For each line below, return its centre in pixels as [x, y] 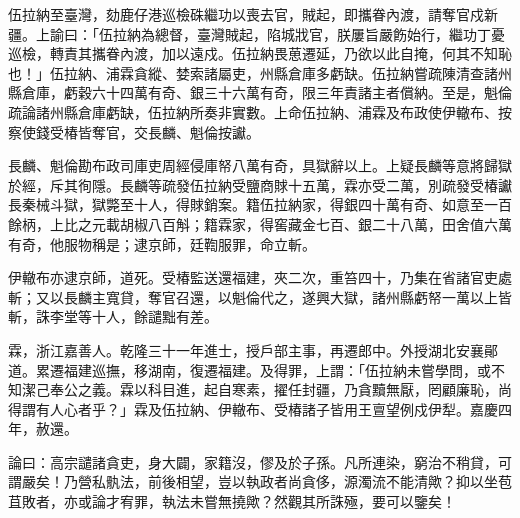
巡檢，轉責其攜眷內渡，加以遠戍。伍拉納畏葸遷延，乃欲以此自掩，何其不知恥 [260, 53]
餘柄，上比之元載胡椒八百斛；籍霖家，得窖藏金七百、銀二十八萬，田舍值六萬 [260, 223]
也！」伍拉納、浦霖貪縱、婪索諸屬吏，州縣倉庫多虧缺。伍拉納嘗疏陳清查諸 [253, 72]
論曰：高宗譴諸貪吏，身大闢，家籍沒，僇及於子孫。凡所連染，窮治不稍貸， [253, 461]
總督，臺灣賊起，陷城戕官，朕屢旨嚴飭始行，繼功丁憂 [329, 33]
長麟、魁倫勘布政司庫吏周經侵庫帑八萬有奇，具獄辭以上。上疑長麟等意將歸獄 [260, 165]
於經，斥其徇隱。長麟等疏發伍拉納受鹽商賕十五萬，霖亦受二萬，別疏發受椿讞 [260, 184]
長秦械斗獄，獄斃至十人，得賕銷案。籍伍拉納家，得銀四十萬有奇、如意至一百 [260, 204]
